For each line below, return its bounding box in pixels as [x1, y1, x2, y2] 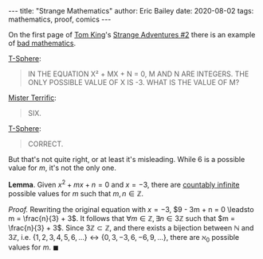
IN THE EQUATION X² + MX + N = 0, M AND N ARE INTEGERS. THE [27, 69, 249, 79]
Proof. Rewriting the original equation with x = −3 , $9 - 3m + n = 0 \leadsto [8, 204, 254, 214]
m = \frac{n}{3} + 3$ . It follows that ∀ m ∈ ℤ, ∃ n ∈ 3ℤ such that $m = [8, 213, 236, 223]
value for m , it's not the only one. [8, 163, 117, 172]
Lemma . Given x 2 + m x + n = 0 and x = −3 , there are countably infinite [8, 179, 240, 189]
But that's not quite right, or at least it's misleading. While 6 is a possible [8, 155, 245, 164]
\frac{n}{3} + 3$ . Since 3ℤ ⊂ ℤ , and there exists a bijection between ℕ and [8, 222, 254, 232]
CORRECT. [27, 139, 64, 149]
